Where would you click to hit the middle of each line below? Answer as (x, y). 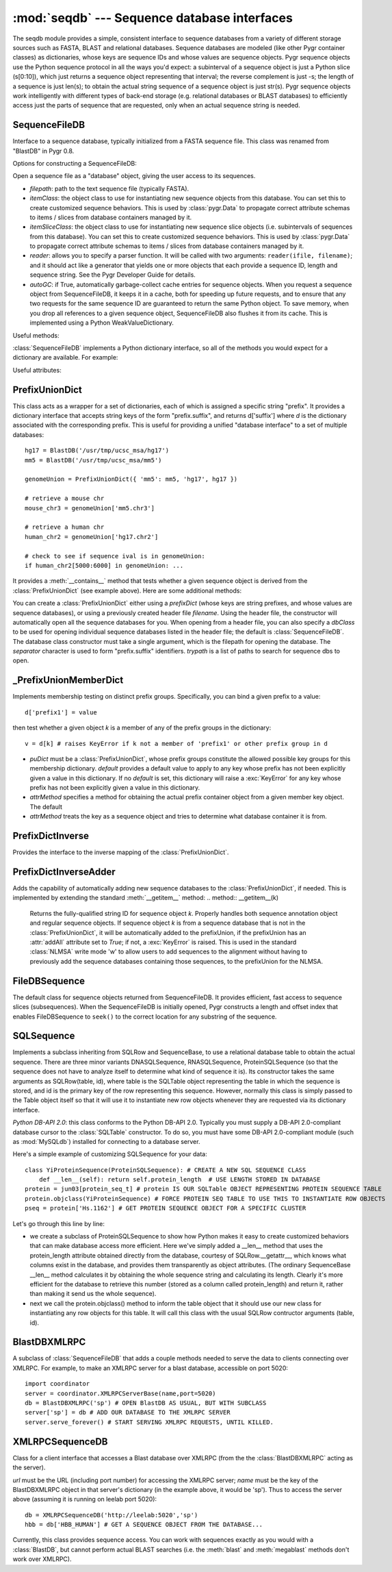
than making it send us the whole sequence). (93, 1294)
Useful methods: (36, 335)
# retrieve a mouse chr (65, 499)
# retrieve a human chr (65, 527)
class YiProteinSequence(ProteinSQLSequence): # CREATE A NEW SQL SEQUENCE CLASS (166, 1170)
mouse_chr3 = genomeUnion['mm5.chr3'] (90, 508)
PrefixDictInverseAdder (64, 872)
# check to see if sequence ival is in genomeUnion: (115, 556)
